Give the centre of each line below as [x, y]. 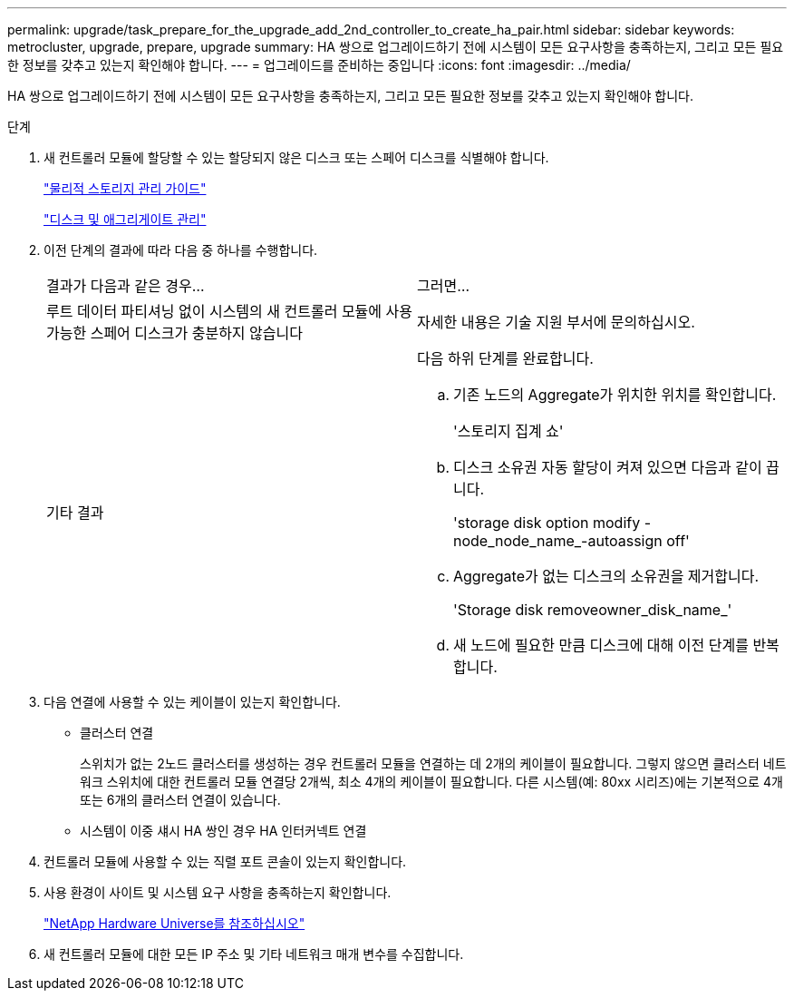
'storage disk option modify [547, 523]
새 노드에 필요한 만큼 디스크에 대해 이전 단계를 [601, 645]
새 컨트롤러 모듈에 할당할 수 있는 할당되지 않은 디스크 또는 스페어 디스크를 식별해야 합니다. [296, 157]
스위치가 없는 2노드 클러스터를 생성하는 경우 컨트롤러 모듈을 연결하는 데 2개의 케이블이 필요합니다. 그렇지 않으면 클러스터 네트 [433, 763]
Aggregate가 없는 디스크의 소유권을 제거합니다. [606, 576]
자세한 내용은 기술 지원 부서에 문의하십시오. [556, 322]
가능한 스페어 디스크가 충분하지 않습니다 [174, 333]
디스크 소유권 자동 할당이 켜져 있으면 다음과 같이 [608, 467]
